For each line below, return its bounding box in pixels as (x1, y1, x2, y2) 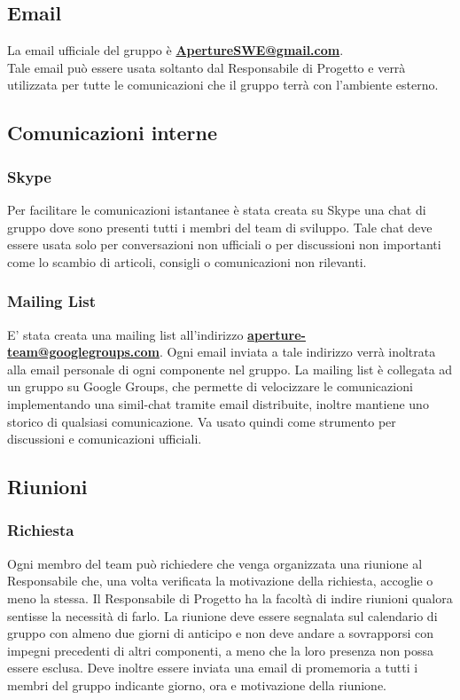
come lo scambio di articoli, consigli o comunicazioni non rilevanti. (7, 252, 367, 271)
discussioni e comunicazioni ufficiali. (7, 429, 202, 448)
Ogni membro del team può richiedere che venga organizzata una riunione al (7, 554, 423, 572)
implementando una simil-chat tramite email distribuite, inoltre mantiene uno (7, 394, 429, 413)
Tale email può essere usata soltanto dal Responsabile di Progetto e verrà (7, 58, 406, 76)
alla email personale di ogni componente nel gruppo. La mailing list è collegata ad (7, 359, 453, 378)
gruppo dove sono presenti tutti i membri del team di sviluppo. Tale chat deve (7, 217, 433, 236)
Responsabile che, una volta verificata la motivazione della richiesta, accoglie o (7, 571, 433, 590)
